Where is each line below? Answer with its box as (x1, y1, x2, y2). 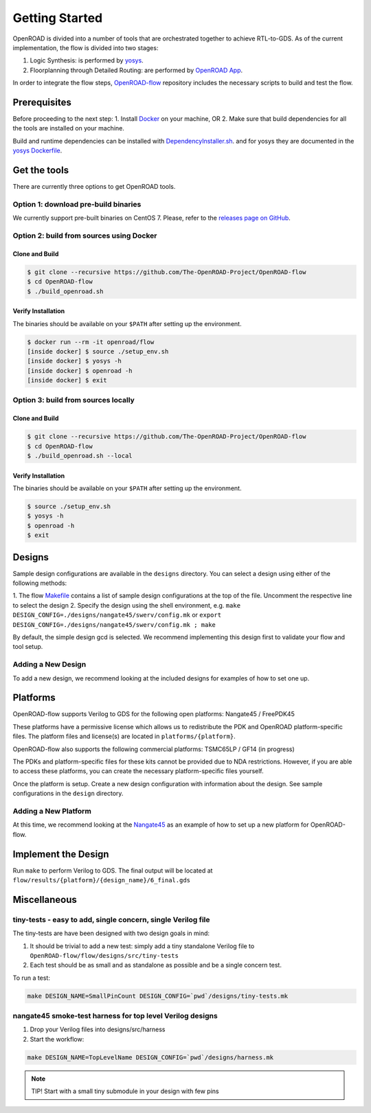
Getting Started (12, 10, 103, 25)
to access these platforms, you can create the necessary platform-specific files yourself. (12, 767, 264, 775)
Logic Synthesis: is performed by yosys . (30, 56, 144, 65)
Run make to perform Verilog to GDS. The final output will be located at (12, 866, 213, 875)
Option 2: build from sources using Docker (12, 231, 157, 240)
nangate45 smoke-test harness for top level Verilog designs (12, 1011, 218, 1021)
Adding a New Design (12, 660, 87, 669)
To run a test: (12, 974, 51, 982)
